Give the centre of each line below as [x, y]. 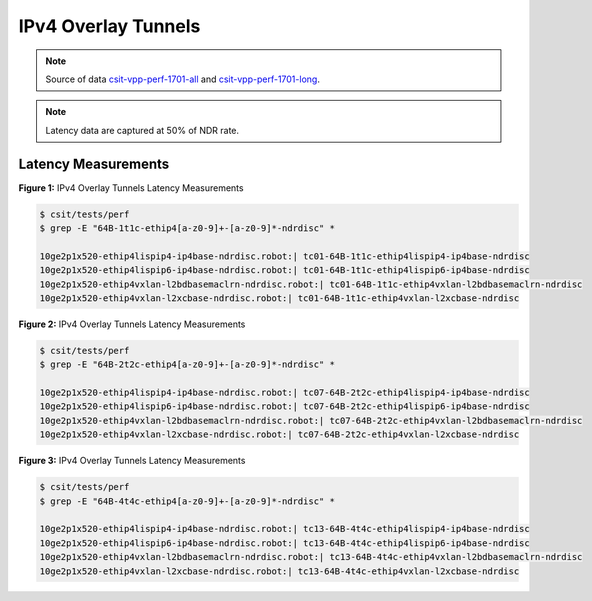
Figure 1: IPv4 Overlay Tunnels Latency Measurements [131, 187]
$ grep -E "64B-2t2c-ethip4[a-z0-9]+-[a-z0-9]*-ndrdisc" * [187, 364]
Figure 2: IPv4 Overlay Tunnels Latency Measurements [132, 324]
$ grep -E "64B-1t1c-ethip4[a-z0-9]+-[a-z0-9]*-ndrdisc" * [187, 228]
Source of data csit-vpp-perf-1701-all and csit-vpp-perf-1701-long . [182, 79]
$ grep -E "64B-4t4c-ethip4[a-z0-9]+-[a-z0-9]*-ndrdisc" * [187, 501]
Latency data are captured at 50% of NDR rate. [142, 130]
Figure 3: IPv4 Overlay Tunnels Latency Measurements [132, 461]
